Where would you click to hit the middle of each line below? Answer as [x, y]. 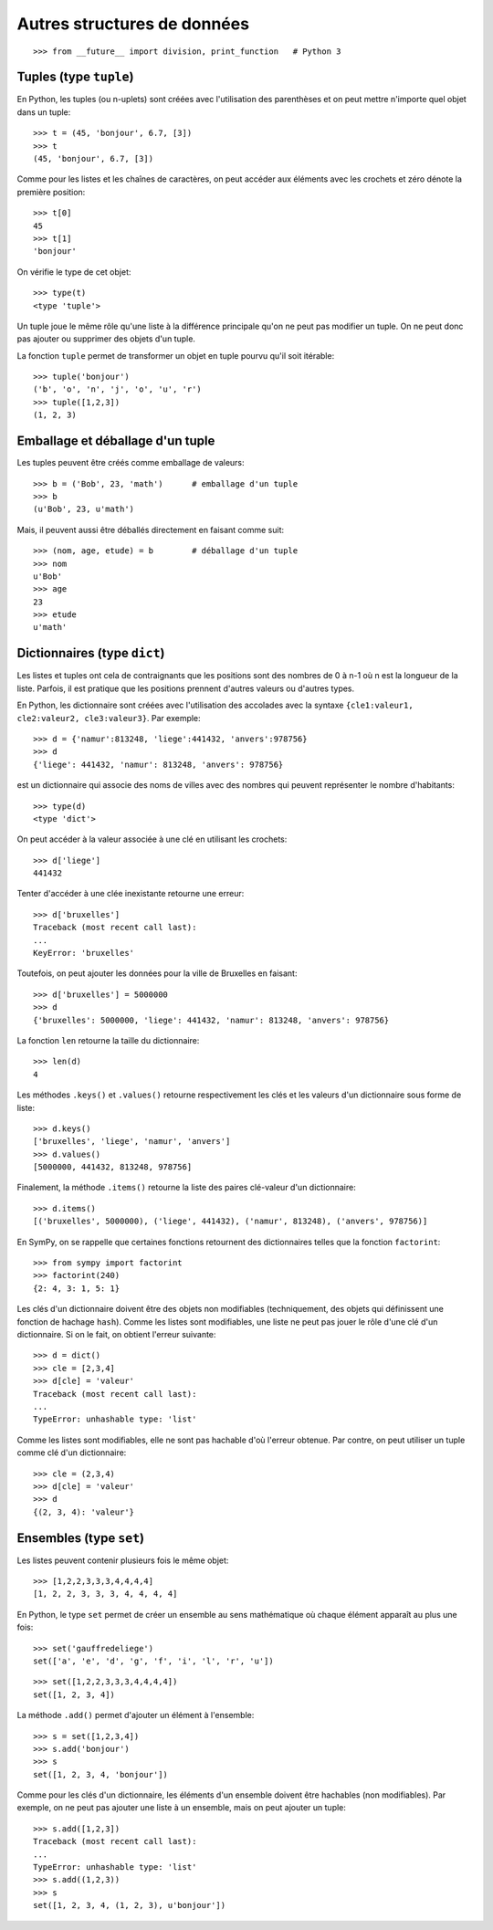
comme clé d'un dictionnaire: [72, 1453]
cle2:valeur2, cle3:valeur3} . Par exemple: [109, 718]
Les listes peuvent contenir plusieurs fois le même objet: [123, 1560]
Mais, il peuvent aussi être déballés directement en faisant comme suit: [151, 530]
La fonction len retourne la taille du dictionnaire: [108, 1040]
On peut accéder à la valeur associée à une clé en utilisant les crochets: [152, 839]
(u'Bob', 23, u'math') [84, 509]
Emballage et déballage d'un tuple [116, 441]
